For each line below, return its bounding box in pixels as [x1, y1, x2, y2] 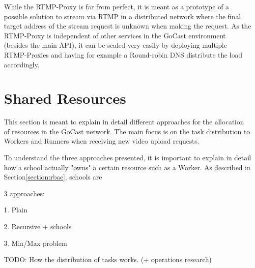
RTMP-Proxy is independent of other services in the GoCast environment [4, 30, 226, 40]
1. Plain [4, 205, 28, 215]
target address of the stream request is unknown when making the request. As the [4, 21, 251, 31]
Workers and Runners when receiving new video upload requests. [4, 136, 199, 146]
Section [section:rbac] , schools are [4, 172, 102, 182]
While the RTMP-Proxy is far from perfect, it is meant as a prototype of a [4, 1, 229, 11]
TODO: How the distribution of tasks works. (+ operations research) [4, 254, 212, 265]
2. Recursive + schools [4, 221, 72, 232]
